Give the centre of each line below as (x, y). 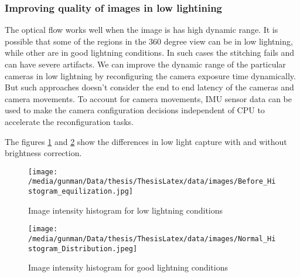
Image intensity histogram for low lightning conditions (126, 210)
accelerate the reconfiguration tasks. (69, 121)
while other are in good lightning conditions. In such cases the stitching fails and (150, 53)
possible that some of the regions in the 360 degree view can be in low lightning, (149, 41)
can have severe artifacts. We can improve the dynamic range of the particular (145, 64)
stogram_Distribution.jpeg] (83, 249)
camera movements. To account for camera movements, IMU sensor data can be (148, 98)
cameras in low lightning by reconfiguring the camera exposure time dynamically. (150, 75)
